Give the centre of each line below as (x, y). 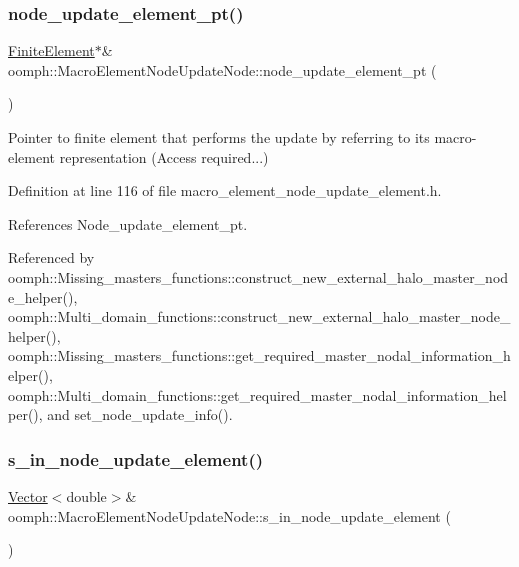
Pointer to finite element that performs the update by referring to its (219, 137)
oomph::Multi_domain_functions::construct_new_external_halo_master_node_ (259, 316)
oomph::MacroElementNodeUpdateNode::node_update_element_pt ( (222, 69)
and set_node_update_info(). (140, 414)
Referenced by (51, 257)
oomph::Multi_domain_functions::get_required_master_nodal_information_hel (257, 394)
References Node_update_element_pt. (128, 223)
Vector (28, 495)
